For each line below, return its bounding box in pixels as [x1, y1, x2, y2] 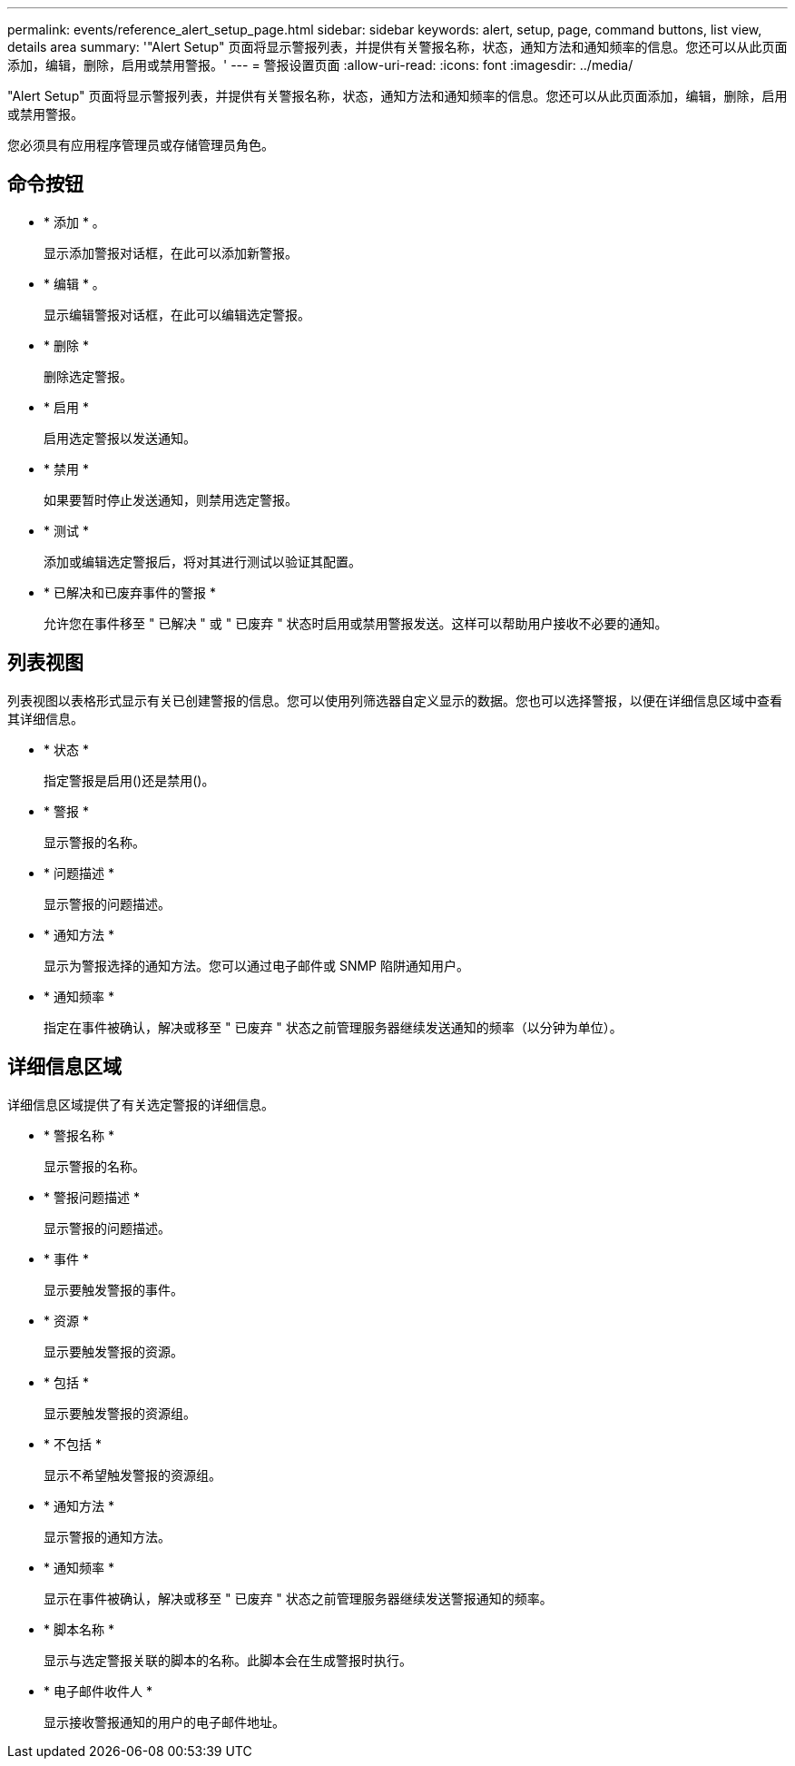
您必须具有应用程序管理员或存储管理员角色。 [7, 137, 274, 153]
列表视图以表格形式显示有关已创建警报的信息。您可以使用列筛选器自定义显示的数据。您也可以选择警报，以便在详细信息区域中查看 [7, 692, 782, 708]
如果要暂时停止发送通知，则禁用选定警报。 [44, 491, 298, 508]
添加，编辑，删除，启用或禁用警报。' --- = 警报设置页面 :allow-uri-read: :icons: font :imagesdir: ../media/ [7, 57, 633, 73]
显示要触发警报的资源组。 [44, 1405, 196, 1421]
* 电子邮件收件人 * [44, 1682, 152, 1699]
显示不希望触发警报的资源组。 [44, 1466, 221, 1483]
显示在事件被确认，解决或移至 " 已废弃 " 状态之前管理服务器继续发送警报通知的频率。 [44, 1590, 553, 1606]
